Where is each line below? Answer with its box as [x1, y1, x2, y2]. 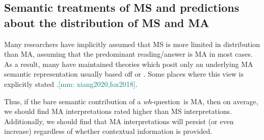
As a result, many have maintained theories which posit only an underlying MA [4, 58, 253, 69]
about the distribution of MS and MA [4, 14, 209, 30]
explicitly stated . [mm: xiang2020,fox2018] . [4, 78, 138, 89]
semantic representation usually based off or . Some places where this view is [4, 68, 244, 79]
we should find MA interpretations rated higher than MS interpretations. [4, 106, 232, 116]
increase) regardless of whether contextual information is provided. [4, 126, 213, 136]
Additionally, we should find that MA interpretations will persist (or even [4, 115, 234, 126]
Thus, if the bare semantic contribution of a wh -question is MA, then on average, [4, 96, 258, 106]
